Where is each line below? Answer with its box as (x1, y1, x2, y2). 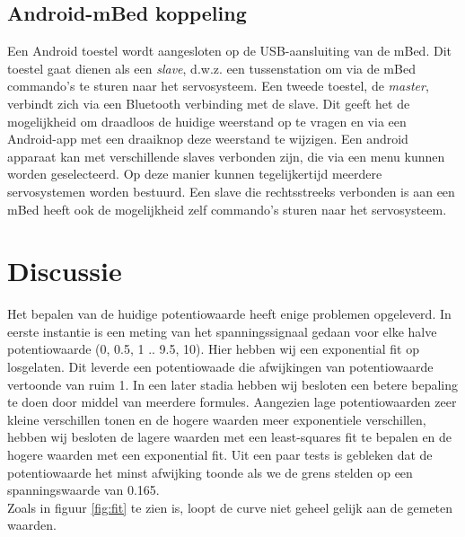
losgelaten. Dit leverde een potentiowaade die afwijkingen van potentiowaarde (7, 357, 434, 376)
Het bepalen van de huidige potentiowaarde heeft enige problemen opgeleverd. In (7, 304, 452, 323)
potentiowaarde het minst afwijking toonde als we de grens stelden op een (7, 462, 413, 481)
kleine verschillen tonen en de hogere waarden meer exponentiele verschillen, (7, 409, 426, 428)
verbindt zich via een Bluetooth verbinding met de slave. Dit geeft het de (7, 93, 410, 112)
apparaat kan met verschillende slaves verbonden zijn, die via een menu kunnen (7, 146, 445, 165)
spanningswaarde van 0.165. (7, 480, 160, 499)
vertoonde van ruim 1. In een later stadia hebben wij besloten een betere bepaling (7, 374, 458, 393)
